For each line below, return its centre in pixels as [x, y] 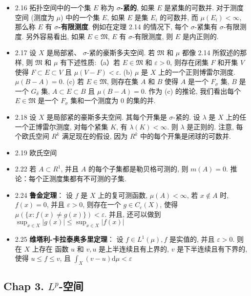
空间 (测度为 [34, 17]
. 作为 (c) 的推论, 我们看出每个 [193, 91]
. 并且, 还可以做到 [133, 214]
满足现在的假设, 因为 [95, 136]
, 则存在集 [123, 81]
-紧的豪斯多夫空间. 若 [121, 53]
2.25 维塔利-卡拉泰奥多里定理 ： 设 [69, 239]
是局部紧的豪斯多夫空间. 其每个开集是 [107, 116]
